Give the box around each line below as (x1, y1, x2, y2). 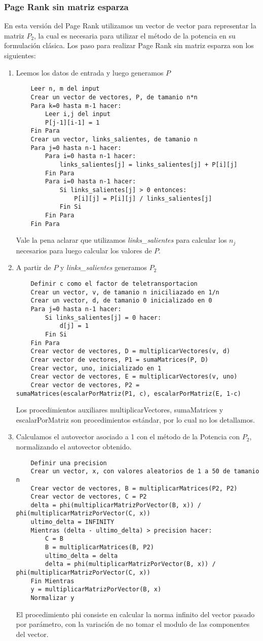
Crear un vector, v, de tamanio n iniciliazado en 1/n (30, 288, 219, 296)
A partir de (16, 262, 51, 273)
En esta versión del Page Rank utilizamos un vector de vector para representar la (4, 20, 256, 31)
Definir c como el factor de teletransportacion (30, 280, 198, 287)
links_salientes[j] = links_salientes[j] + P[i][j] (59, 161, 238, 169)
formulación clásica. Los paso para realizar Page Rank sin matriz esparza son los (4, 40, 254, 51)
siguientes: (4, 50, 36, 60)
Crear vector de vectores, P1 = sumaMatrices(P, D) (30, 356, 209, 363)
